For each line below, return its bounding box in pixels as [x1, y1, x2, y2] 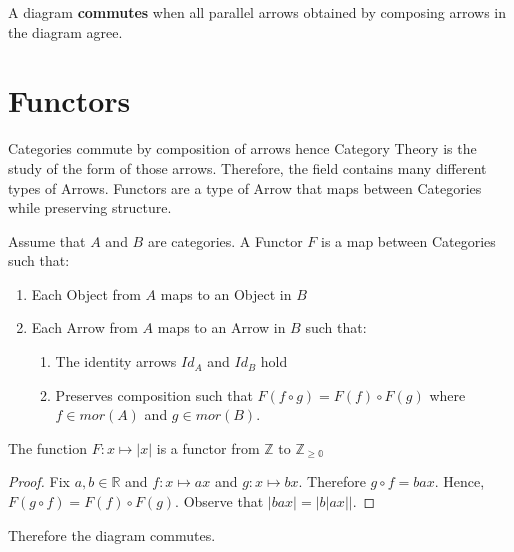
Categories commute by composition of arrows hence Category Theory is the [8, 138, 477, 159]
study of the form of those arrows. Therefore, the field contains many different [8, 157, 487, 178]
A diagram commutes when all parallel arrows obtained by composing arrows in [8, 2, 507, 22]
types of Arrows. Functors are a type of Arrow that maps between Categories [8, 177, 482, 198]
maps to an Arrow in [157, 317, 286, 338]
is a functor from [156, 437, 260, 458]
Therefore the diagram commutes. [8, 524, 216, 545]
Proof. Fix [8, 471, 70, 492]
